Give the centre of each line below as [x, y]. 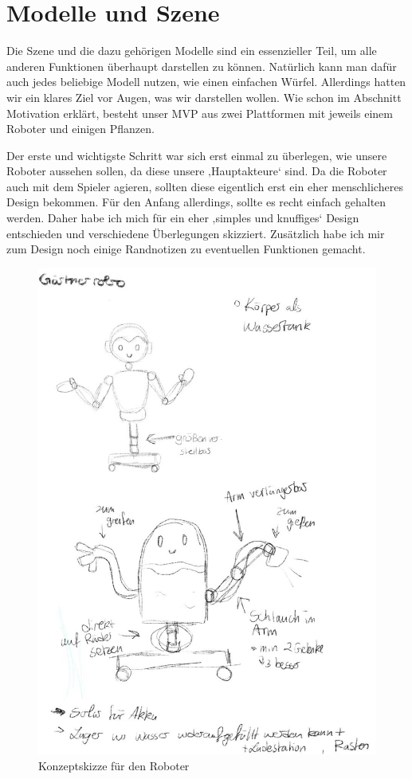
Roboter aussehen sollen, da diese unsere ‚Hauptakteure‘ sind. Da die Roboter [197, 171]
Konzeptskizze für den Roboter [114, 766]
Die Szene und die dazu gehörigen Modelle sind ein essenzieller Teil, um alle [192, 51]
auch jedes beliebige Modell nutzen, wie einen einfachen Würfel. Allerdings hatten [206, 82]
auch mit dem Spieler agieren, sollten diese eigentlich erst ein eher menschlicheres [205, 186]
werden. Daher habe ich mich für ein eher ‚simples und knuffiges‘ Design [183, 218]
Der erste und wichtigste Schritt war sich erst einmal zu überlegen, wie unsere [197, 155]
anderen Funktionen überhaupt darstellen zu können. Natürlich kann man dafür [202, 66]
